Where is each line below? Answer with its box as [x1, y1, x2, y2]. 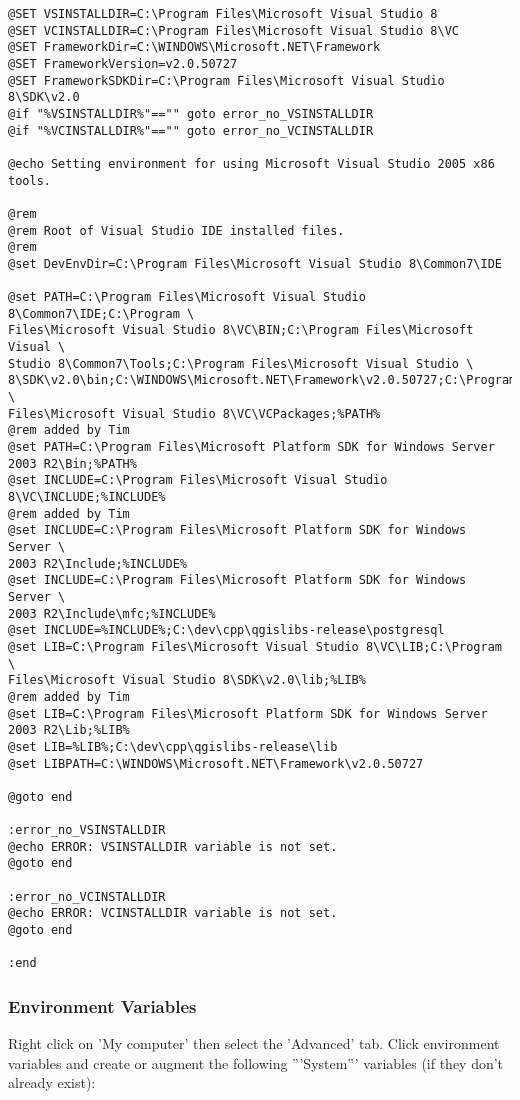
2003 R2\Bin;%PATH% [8, 456, 137, 471]
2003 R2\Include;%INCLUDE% [8, 556, 187, 571]
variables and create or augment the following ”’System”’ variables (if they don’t [8, 1052, 504, 1073]
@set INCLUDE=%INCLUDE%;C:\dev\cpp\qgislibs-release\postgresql [8, 623, 445, 638]
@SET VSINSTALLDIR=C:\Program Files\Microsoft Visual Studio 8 [8, 7, 438, 21]
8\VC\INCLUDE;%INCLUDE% [8, 490, 166, 505]
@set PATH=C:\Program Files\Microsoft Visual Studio [8, 290, 366, 305]
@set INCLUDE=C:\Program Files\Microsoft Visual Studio [8, 473, 388, 488]
